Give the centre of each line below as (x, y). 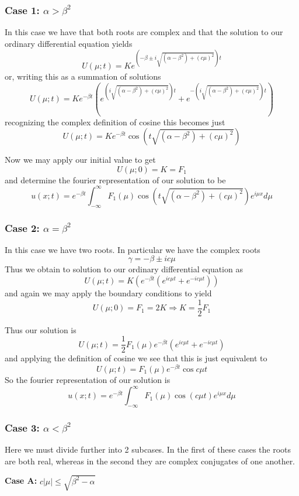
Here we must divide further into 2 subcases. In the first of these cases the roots (148, 449)
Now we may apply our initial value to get (80, 160)
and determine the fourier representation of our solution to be (115, 179)
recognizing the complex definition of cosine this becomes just (115, 122)
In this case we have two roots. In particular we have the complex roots (133, 249)
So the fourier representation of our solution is (88, 380)
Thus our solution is (41, 329)
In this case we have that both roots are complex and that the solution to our (144, 32)
